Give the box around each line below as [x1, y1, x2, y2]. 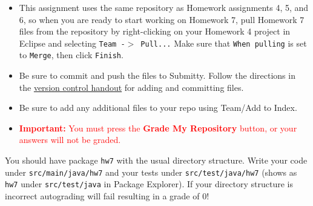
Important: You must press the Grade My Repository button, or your [19, 121, 297, 134]
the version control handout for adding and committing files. [19, 81, 244, 93]
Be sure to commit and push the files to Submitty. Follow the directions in [19, 69, 295, 82]
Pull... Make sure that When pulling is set [140, 36, 307, 49]
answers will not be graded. [19, 133, 121, 146]
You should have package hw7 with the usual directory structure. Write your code [5, 154, 308, 167]
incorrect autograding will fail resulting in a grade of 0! [5, 190, 209, 202]
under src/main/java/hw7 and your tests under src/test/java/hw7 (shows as [5, 165, 297, 178]
